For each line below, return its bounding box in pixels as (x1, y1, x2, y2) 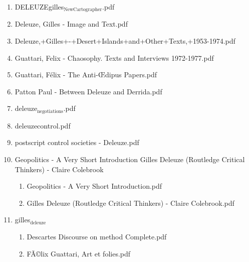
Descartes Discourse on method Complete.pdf (27, 231, 167, 242)
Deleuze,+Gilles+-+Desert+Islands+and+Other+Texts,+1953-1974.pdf (15, 36, 235, 46)
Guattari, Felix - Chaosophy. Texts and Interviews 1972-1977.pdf (15, 52, 214, 63)
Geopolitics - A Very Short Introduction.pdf (27, 181, 162, 191)
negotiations (37, 108, 63, 114)
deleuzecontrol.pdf (15, 120, 71, 130)
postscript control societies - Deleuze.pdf (15, 137, 139, 148)
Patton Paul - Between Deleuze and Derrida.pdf (15, 86, 162, 96)
